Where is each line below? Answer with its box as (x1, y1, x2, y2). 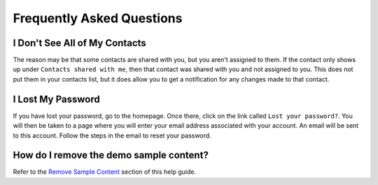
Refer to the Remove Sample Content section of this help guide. (13, 168, 196, 176)
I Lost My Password (13, 93, 101, 105)
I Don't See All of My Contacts (13, 37, 146, 49)
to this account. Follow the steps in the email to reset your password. (13, 131, 211, 140)
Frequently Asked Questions (13, 10, 183, 26)
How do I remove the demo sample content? (13, 149, 209, 161)
